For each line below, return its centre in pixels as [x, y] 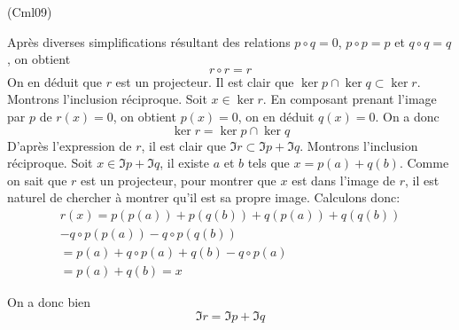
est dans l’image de [343, 180]
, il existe [184, 163]
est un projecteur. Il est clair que [205, 81]
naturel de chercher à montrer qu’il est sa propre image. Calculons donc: [204, 197]
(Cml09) [30, 12]
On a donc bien [49, 302]
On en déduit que [54, 81]
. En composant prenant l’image [350, 99]
